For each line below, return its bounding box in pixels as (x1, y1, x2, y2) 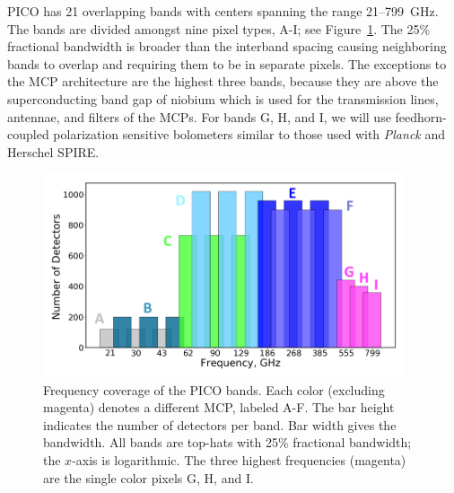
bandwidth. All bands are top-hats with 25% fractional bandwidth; (43, 433, 412, 452)
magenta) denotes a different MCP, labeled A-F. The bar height (43, 398, 395, 417)
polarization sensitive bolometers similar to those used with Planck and (53, 125, 446, 144)
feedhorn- (395, 107, 447, 126)
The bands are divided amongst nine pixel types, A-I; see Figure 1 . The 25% (7, 19, 431, 38)
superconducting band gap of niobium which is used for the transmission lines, (7, 89, 439, 108)
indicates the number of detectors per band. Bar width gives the (43, 415, 397, 434)
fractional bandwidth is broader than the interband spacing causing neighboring (7, 37, 447, 56)
